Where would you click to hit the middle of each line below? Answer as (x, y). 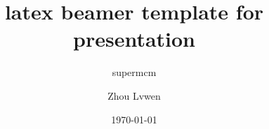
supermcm (134, 72)
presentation (134, 39)
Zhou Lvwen (134, 95)
